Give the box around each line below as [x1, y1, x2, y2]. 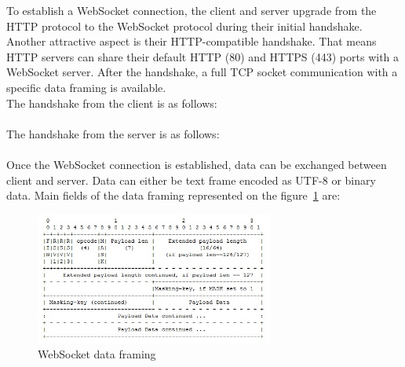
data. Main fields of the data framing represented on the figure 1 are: [6, 187, 341, 204]
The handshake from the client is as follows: [6, 94, 217, 111]
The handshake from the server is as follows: [6, 125, 220, 141]
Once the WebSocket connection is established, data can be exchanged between [6, 156, 387, 172]
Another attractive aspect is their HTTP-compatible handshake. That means [6, 33, 377, 50]
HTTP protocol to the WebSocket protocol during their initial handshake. [6, 17, 363, 34]
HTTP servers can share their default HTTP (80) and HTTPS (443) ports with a [6, 48, 400, 64]
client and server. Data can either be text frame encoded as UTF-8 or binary [6, 171, 376, 188]
